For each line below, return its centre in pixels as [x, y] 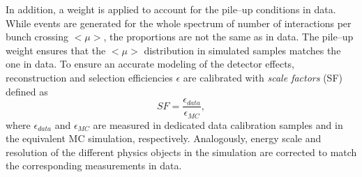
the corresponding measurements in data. [94, 166]
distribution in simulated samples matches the [242, 50]
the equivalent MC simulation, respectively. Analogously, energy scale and [164, 138]
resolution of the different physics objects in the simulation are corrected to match [181, 152]
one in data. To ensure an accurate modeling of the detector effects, [150, 64]
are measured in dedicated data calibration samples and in [218, 124]
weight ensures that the [56, 50]
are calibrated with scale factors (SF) [263, 77]
